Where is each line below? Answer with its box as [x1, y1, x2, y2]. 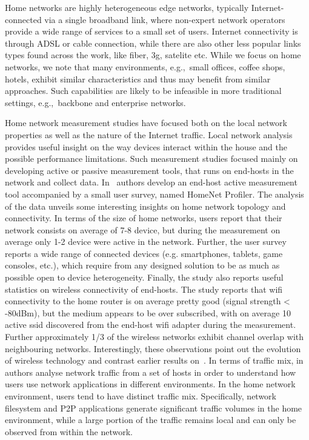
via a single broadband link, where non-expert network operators [44, 13, 285, 25]
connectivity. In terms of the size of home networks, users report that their [5, 212, 282, 224]
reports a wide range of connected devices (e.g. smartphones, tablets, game [5, 247, 283, 259]
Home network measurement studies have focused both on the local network [5, 116, 287, 129]
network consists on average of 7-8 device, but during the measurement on [5, 223, 281, 236]
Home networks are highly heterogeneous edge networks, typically [5, 1, 249, 13]
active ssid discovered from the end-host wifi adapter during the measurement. [5, 318, 296, 331]
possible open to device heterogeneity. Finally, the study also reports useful [5, 271, 284, 284]
